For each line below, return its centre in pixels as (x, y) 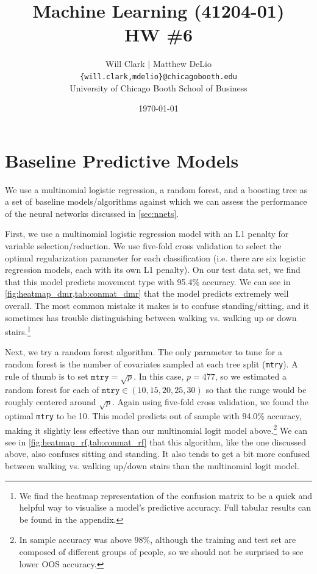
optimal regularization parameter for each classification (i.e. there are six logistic (155, 257)
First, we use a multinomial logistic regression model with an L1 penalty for (147, 234)
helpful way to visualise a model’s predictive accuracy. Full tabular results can (165, 507)
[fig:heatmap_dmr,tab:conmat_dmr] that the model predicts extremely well (147, 293)
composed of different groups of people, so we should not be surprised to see (161, 551)
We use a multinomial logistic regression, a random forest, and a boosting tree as (156, 189)
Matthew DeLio (182, 64)
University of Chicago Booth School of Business (158, 87)
